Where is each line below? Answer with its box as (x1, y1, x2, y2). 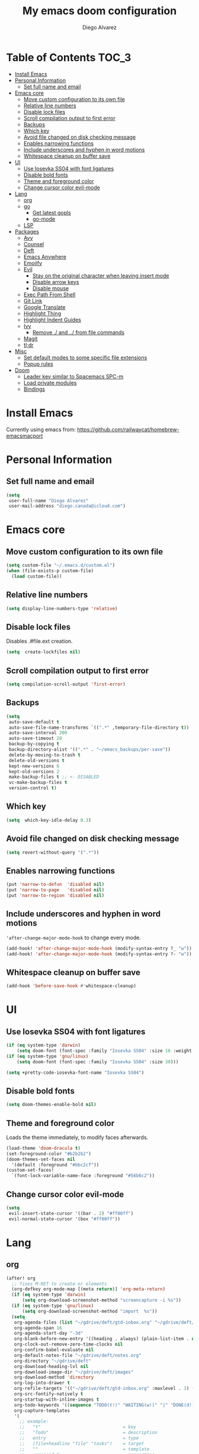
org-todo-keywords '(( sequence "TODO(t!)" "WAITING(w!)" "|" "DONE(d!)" (14, 1402, 197, 1408)
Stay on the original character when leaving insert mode (32, 272, 169, 279)
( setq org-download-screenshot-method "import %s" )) (21, 1308, 158, 1314)
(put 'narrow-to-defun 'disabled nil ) (6, 882, 105, 888)
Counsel (23, 240, 44, 247)
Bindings (23, 385, 46, 393)
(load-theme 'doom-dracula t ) (6, 1145, 81, 1151)
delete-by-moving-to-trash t (8, 752, 81, 758)
